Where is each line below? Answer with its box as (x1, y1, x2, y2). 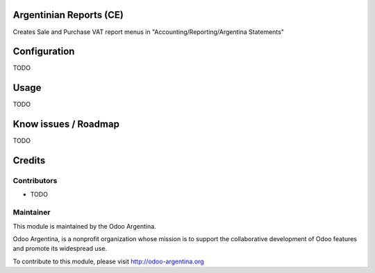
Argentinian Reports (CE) (12, 9, 124, 21)
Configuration (12, 46, 75, 58)
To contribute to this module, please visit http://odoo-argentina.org (12, 257, 204, 265)
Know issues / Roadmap (12, 118, 119, 130)
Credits (12, 155, 46, 166)
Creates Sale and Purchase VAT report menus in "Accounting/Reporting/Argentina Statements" (12, 28, 285, 36)
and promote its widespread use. (12, 245, 108, 253)
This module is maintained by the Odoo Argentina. (12, 222, 156, 230)
